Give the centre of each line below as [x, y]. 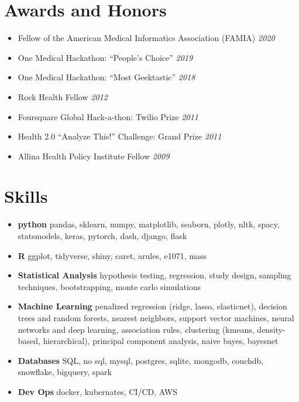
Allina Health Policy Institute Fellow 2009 [94, 156]
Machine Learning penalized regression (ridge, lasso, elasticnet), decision [152, 306]
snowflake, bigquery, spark [65, 372]
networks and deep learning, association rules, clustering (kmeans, [136, 329]
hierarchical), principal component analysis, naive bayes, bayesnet [161, 341]
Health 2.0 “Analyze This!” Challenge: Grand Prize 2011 [120, 136]
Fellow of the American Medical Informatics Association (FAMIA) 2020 [146, 38]
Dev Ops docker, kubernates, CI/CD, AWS [97, 391]
